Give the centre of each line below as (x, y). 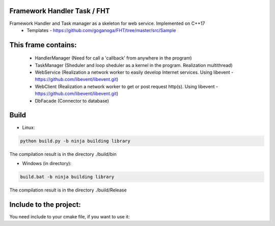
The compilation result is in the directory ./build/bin (63, 154)
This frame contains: (43, 45)
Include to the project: (45, 204)
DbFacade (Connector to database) (72, 101)
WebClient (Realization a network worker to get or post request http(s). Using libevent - (127, 86)
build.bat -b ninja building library (67, 177)
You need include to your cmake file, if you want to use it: (70, 216)
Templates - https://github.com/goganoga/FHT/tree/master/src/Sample (101, 30)
